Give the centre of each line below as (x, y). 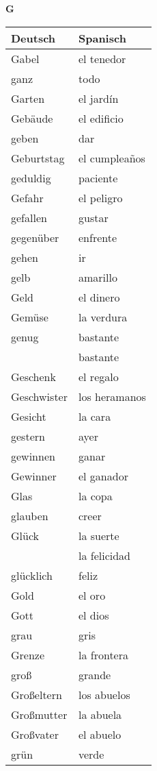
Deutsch (33, 38)
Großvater (35, 734)
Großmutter (39, 714)
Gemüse (30, 317)
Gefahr (27, 197)
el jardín (98, 98)
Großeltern (37, 694)
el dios (94, 615)
